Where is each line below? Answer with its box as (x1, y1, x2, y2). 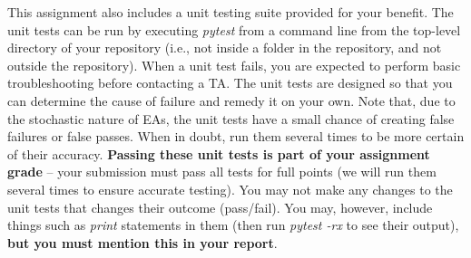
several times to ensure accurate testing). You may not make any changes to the (7, 179, 453, 198)
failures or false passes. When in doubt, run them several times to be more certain (7, 127, 465, 146)
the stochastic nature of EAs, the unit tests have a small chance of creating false (7, 109, 455, 128)
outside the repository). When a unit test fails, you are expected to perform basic (7, 55, 461, 74)
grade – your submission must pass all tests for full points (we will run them (7, 162, 437, 181)
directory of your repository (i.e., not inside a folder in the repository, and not (7, 38, 442, 57)
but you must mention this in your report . (7, 233, 278, 252)
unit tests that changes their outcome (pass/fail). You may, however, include (7, 197, 433, 216)
